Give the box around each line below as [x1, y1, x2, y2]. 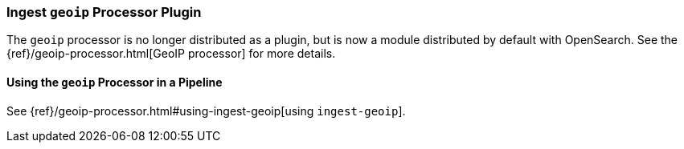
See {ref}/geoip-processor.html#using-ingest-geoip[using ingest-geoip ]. [6, 103, 406, 118]
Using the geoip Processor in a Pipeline [6, 74, 223, 89]
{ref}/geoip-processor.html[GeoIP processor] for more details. [6, 46, 336, 61]
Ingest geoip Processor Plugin [6, 4, 202, 20]
